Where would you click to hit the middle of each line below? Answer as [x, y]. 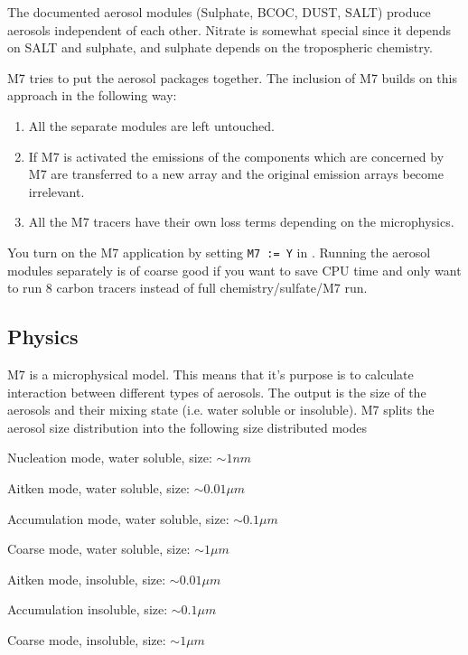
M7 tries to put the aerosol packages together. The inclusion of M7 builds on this [232, 77]
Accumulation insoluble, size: [88, 609]
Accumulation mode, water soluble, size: [118, 518]
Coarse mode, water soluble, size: [99, 549]
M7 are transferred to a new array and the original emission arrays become [236, 174]
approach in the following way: [92, 95]
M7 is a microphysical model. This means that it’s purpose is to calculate [211, 374]
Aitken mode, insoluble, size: [87, 579]
